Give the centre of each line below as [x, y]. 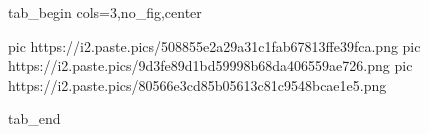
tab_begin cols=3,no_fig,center [105, 12]
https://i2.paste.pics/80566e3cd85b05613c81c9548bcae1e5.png [197, 84]
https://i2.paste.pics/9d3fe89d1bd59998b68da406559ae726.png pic [210, 65]
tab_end [34, 118]
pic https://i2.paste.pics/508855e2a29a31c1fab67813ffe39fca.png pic [214, 45]
